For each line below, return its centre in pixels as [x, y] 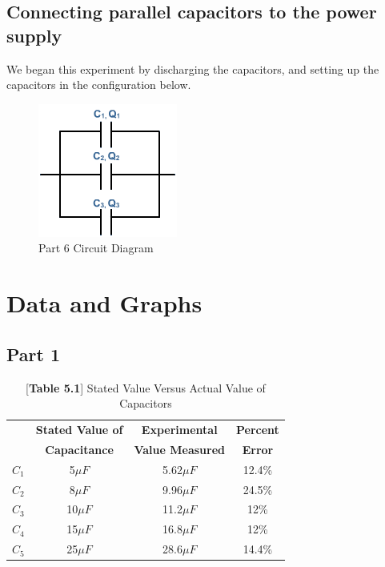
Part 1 [34, 354]
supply [34, 35]
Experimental [179, 429]
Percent [258, 429]
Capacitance [79, 449]
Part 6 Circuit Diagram [96, 248]
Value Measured [180, 449]
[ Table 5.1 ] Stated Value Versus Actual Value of [145, 387]
